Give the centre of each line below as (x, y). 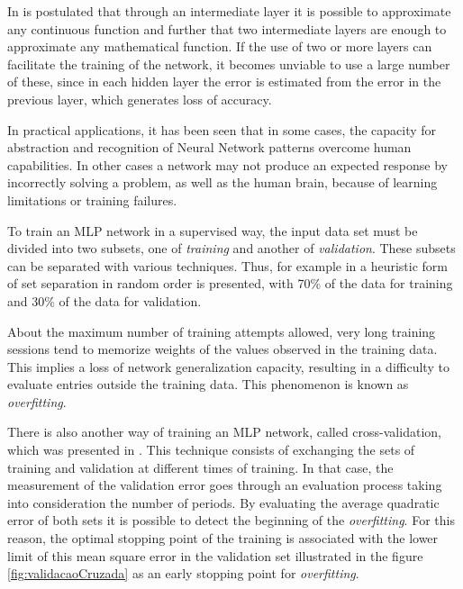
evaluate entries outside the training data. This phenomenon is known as (208, 384)
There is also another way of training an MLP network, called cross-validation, (224, 432)
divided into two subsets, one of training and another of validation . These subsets (231, 248)
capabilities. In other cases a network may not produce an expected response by (227, 164)
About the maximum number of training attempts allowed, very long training (222, 331)
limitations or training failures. (92, 199)
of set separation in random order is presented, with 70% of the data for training (230, 283)
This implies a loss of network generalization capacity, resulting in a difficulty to (228, 366)
